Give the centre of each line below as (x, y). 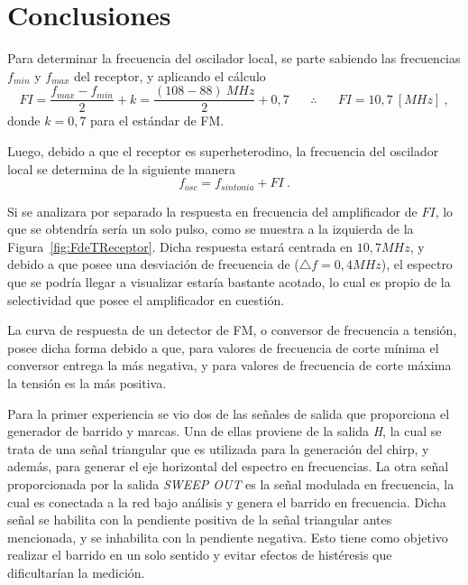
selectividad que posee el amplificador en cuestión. (146, 299)
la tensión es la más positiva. (87, 382)
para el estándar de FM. (157, 121)
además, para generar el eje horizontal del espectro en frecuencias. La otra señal (228, 466)
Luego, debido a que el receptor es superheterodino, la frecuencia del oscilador (223, 150)
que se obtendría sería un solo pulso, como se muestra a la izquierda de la (211, 229)
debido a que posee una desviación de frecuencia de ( (153, 264)
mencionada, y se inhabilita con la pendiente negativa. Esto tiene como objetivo (228, 537)
